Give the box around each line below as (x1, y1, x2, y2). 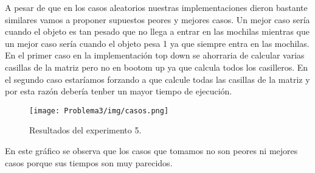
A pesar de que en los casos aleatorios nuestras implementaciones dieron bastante (5, 1, 308, 13)
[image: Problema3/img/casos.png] (29, 106, 169, 115)
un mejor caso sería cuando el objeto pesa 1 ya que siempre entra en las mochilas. (5, 37, 310, 49)
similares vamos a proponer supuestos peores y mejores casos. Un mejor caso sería (5, 13, 310, 26)
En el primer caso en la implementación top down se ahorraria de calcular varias (5, 49, 305, 62)
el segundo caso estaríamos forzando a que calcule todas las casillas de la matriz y (5, 72, 310, 85)
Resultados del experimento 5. (29, 124, 142, 136)
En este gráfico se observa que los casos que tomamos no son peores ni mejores (5, 144, 298, 157)
